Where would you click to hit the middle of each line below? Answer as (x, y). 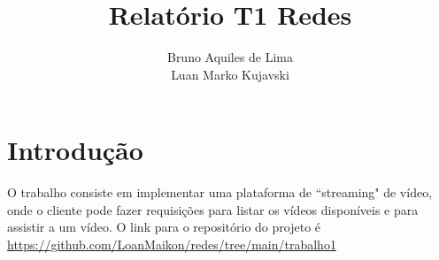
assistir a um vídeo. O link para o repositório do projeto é (164, 227)
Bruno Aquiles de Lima (230, 57)
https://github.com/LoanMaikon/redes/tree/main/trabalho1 (172, 245)
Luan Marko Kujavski (230, 74)
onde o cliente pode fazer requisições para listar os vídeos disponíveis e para (213, 209)
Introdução (75, 150)
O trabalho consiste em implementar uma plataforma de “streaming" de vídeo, (220, 192)
